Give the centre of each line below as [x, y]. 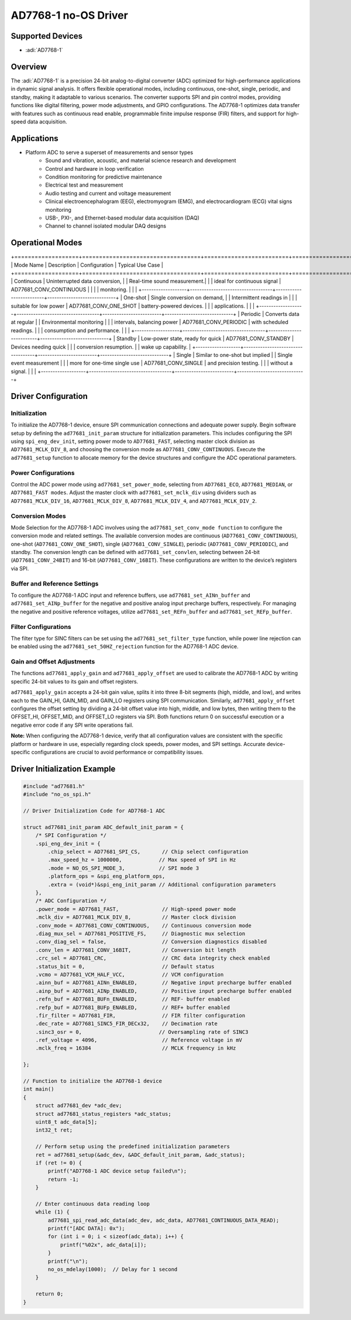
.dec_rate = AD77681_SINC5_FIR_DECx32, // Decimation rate [126, 1024]
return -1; [63, 1179]
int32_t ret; [54, 1130]
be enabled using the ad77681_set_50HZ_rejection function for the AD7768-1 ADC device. [125, 647]
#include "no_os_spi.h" [57, 795]
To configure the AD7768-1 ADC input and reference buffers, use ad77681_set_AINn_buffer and [131, 595]
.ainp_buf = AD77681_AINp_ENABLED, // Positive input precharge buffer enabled [164, 991]
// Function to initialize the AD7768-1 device [92, 1081]
